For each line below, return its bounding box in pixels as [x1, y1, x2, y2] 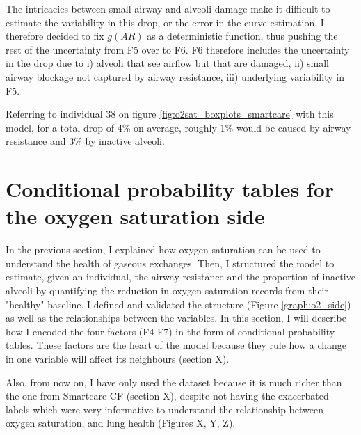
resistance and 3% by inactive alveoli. [6, 134, 165, 148]
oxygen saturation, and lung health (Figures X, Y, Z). [6, 416, 236, 430]
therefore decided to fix [6, 29, 104, 43]
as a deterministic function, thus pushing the [147, 29, 338, 43]
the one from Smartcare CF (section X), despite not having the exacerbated [6, 388, 329, 403]
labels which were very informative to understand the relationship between [6, 402, 323, 416]
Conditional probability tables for [6, 175, 335, 203]
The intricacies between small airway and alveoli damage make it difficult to [6, 1, 330, 15]
